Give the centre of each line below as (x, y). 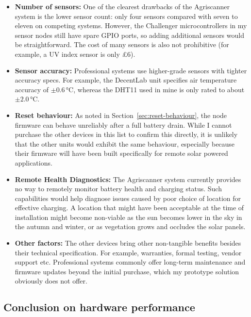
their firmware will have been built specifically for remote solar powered (121, 153)
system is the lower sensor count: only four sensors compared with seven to (126, 16)
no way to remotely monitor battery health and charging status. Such (118, 189)
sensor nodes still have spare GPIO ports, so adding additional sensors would (129, 35)
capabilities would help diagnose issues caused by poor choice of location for (128, 198)
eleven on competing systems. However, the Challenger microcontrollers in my (131, 25)
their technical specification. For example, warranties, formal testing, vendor (128, 252)
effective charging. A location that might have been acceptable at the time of (129, 208)
